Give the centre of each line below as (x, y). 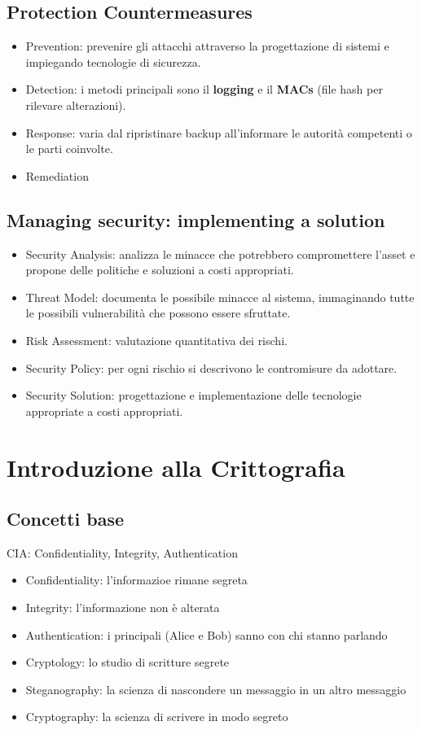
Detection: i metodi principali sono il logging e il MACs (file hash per (204, 89)
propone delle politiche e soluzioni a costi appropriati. (160, 270)
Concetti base (66, 519)
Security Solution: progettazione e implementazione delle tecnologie (193, 395)
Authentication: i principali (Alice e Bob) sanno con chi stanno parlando (207, 634)
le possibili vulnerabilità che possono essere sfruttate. (158, 313)
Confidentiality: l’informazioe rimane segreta (136, 580)
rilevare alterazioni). (76, 105)
